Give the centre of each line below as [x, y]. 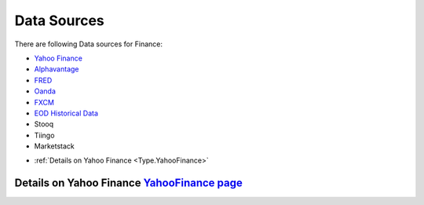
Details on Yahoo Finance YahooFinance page [128, 183]
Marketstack [54, 146]
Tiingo [44, 135]
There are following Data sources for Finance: [88, 44]
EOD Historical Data [66, 113]
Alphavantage [57, 69]
